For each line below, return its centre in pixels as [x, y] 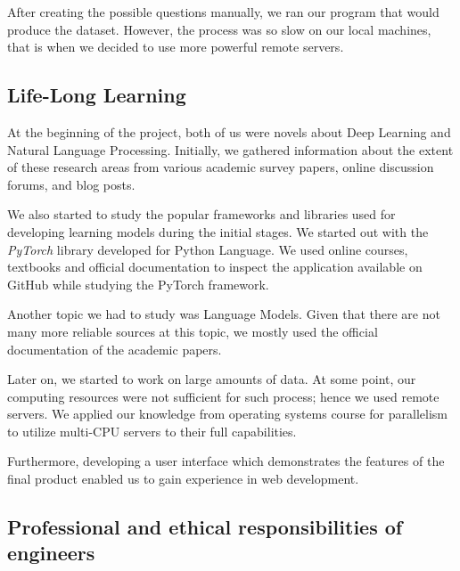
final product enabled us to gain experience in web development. [183, 479]
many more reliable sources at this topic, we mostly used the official [193, 331]
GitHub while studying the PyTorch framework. [138, 284]
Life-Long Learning [97, 95]
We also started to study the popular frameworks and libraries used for [201, 214]
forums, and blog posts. [71, 184]
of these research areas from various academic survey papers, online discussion [221, 167]
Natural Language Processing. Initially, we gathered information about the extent [230, 149]
